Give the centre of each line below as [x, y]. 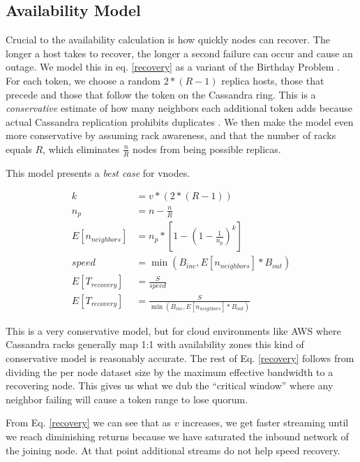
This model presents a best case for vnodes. [98, 172]
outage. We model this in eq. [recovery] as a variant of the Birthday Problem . [173, 67]
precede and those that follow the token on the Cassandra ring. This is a [161, 94]
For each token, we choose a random [83, 80]
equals [19, 149]
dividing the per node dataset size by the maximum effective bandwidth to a [170, 371]
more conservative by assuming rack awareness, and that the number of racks [171, 135]
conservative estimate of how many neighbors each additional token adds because [179, 108]
